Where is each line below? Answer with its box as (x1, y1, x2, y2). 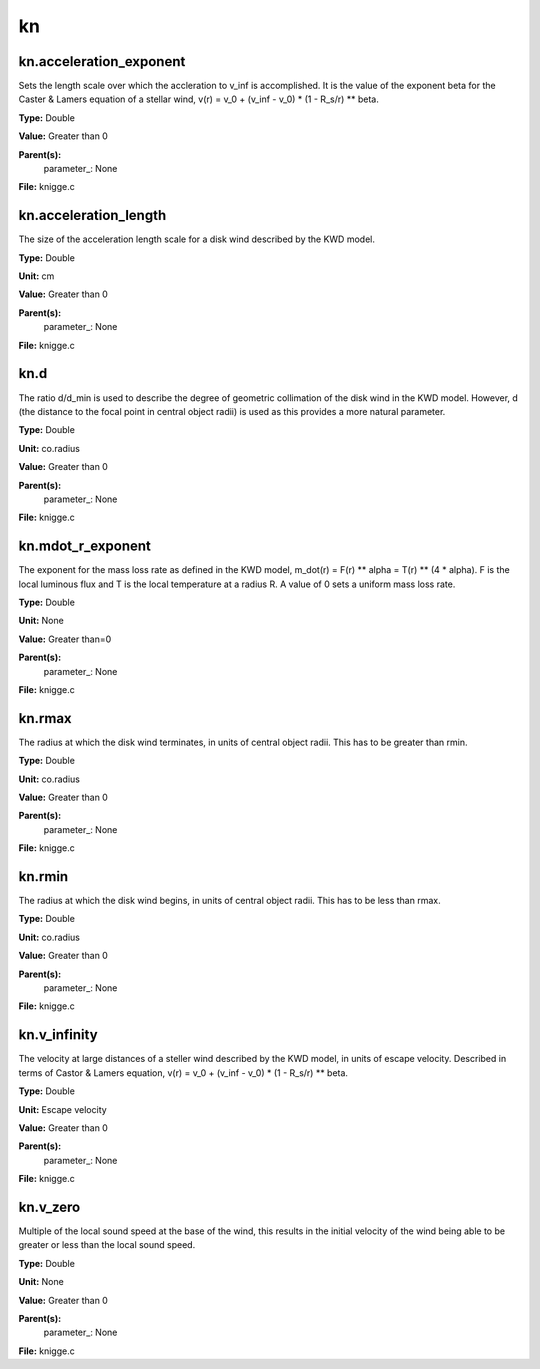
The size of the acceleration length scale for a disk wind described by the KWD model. (18, 233, 375, 245)
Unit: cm (18, 270, 55, 282)
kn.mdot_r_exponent (18, 538, 152, 555)
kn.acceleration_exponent (18, 53, 186, 70)
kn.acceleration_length (18, 207, 167, 224)
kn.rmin (18, 868, 69, 885)
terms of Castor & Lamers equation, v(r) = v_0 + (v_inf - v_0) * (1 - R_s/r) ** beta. (18, 1066, 349, 1079)
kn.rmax (18, 710, 72, 727)
